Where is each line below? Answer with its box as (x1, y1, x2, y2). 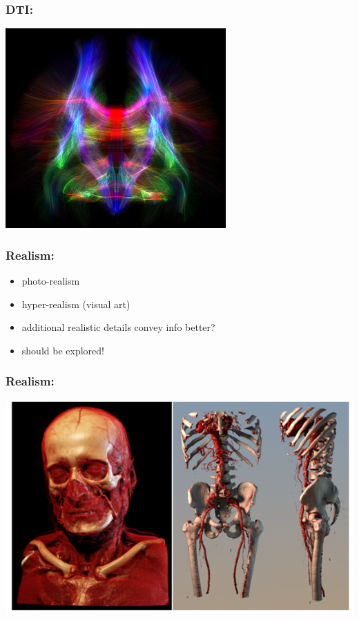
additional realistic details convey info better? (21, 320, 215, 334)
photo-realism (21, 274, 80, 288)
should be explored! (21, 343, 104, 357)
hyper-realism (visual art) (21, 296, 130, 311)
